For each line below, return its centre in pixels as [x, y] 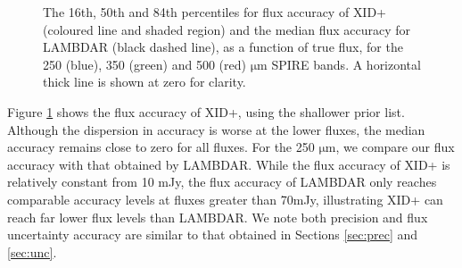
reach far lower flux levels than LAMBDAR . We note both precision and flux [218, 217]
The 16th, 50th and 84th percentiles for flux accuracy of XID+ [215, 12]
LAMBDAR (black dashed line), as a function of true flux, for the [223, 47]
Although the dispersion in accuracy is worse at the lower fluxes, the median [216, 129]
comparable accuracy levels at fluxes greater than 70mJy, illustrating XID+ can [225, 199]
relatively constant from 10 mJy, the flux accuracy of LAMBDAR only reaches [222, 182]
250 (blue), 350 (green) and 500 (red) [144, 64]
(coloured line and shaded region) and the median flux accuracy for [227, 29]
